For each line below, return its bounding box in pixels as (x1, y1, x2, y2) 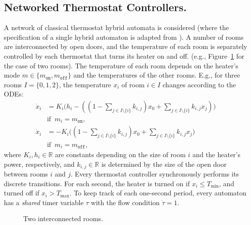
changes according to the (162, 79, 236, 89)
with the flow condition (91, 197, 160, 207)
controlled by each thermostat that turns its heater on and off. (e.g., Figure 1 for (4, 50, 245, 61)
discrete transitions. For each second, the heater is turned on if (4, 178, 190, 188)
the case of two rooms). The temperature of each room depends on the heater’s (4, 60, 238, 70)
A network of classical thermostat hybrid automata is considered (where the (4, 22, 229, 32)
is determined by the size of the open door (101, 159, 227, 169)
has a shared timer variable (4, 197, 84, 207)
